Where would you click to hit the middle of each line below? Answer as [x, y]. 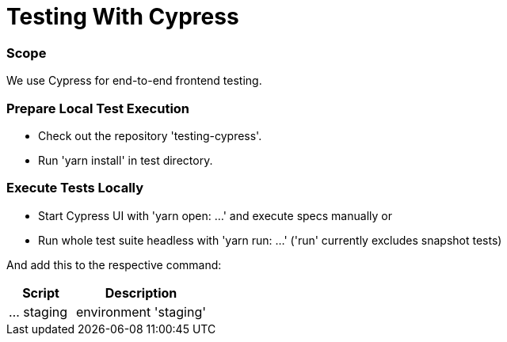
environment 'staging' [141, 312]
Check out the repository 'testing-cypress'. [150, 135]
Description [141, 293]
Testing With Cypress [123, 17]
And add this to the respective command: [114, 264]
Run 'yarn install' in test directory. [126, 160]
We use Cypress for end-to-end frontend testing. [134, 81]
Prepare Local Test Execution [98, 108]
